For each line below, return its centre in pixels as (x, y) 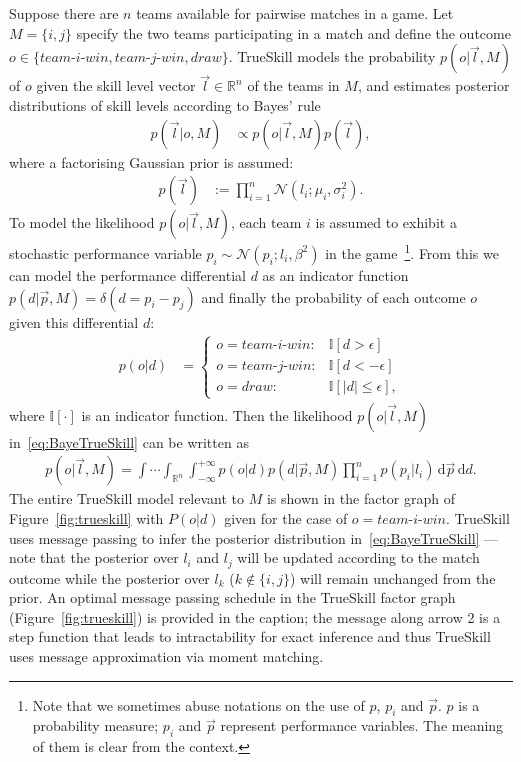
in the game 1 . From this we (412, 251)
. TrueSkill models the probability (332, 56)
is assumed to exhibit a (386, 222)
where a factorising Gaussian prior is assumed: (151, 161)
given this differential (74, 321)
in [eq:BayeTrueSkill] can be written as (129, 441)
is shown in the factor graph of (361, 498)
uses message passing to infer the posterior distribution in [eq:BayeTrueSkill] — (254, 537)
